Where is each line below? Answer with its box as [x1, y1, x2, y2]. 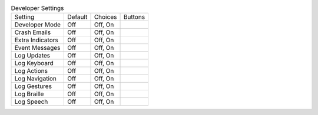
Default [67, 13, 88, 21]
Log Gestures [14, 82, 52, 90]
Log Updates [14, 52, 51, 60]
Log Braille [14, 90, 44, 98]
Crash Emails [14, 28, 51, 36]
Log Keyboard [14, 59, 54, 67]
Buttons [123, 13, 145, 21]
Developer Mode [14, 21, 61, 29]
